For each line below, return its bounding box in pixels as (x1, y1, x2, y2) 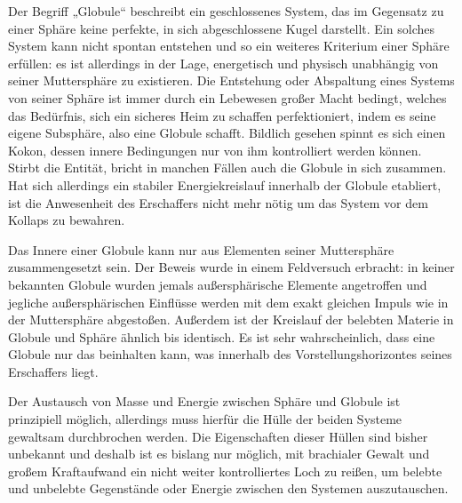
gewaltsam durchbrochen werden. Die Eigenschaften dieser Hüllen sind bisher (8, 427, 428, 445)
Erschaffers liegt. (8, 362, 99, 380)
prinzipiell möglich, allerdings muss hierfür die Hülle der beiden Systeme (8, 410, 402, 428)
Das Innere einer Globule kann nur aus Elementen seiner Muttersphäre (8, 240, 394, 259)
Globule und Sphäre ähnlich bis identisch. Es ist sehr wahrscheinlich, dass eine (8, 327, 435, 346)
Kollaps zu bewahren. (8, 211, 125, 229)
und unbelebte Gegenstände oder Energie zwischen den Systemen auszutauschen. (8, 479, 449, 498)
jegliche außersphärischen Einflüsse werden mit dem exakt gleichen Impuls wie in (8, 292, 449, 311)
